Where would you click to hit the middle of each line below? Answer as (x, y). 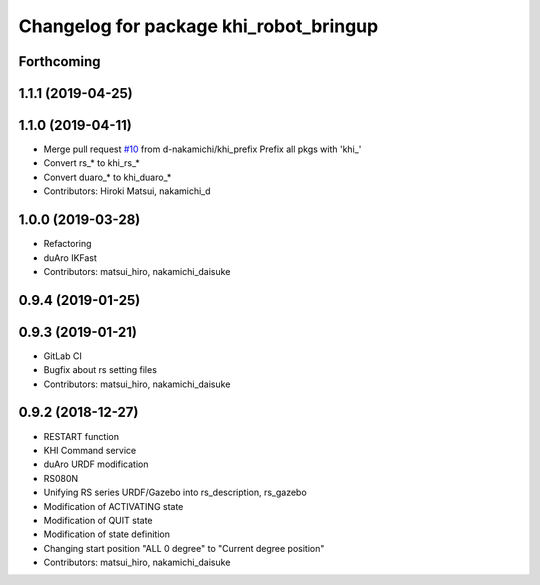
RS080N (61, 478)
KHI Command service (90, 450)
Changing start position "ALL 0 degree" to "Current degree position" (184, 548)
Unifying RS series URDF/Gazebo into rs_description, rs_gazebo (175, 492)
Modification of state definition (106, 534)
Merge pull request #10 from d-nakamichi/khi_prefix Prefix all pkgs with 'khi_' (202, 149)
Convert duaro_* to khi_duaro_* (107, 177)
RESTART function (81, 436)
